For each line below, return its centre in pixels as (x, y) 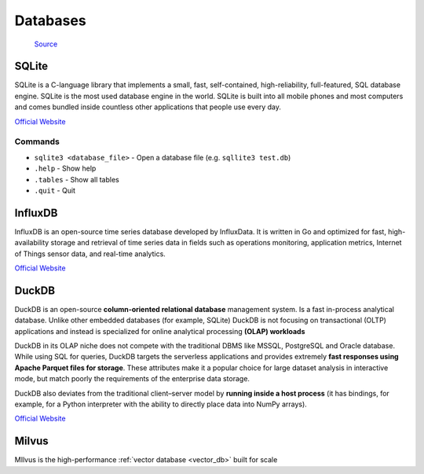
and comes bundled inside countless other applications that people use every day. (148, 107)
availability (32, 243)
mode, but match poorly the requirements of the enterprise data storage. (132, 379)
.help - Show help (65, 168)
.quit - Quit (55, 190)
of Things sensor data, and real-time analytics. (90, 254)
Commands (37, 141)
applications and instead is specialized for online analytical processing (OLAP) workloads (160, 331)
